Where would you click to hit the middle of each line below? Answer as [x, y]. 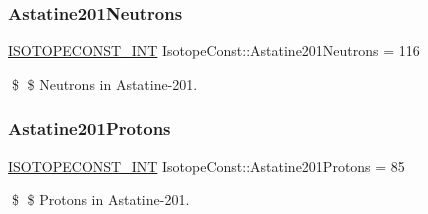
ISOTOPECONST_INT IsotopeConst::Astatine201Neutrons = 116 [214, 50]
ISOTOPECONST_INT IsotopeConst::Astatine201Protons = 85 [206, 165]
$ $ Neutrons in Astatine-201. [104, 83]
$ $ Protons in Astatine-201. [100, 199]
